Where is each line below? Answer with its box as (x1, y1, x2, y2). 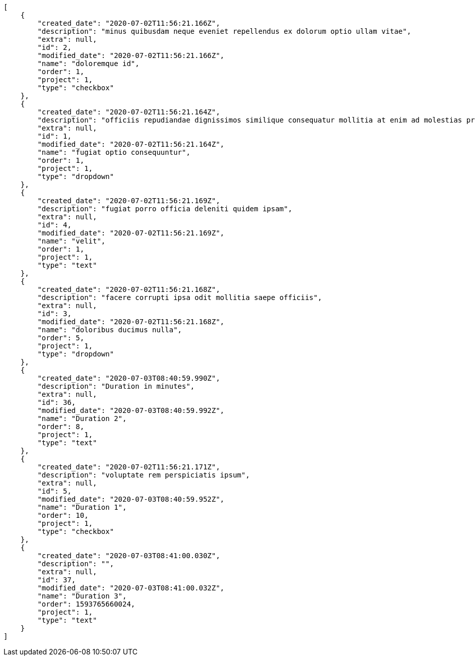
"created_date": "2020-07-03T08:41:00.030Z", (37, 552, 220, 560)
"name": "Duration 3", (37, 592, 127, 600)
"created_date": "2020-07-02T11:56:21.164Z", (37, 108, 220, 116)
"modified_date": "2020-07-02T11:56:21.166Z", (37, 51, 225, 59)
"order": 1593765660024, (37, 600, 135, 608)
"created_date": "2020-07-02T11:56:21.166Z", (37, 19, 220, 27)
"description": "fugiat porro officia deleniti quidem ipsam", (37, 205, 293, 213)
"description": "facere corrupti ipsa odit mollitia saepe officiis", (37, 293, 322, 302)
